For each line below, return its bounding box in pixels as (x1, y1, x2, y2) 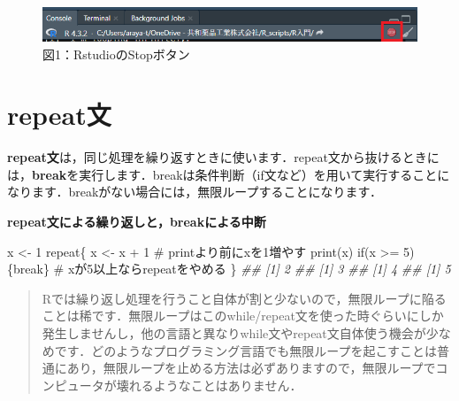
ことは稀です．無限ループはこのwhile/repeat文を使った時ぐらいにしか (42, 306, 444, 325)
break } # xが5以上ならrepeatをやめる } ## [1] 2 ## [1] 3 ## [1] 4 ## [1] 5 (13, 259, 451, 278)
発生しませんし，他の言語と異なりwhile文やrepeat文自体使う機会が (42, 323, 426, 342)
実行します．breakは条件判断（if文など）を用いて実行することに (79, 165, 450, 183)
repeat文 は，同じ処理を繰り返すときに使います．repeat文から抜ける (7, 148, 402, 166)
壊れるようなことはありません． (116, 375, 302, 394)
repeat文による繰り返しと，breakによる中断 (7, 212, 266, 230)
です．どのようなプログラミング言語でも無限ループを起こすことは (54, 341, 438, 359)
